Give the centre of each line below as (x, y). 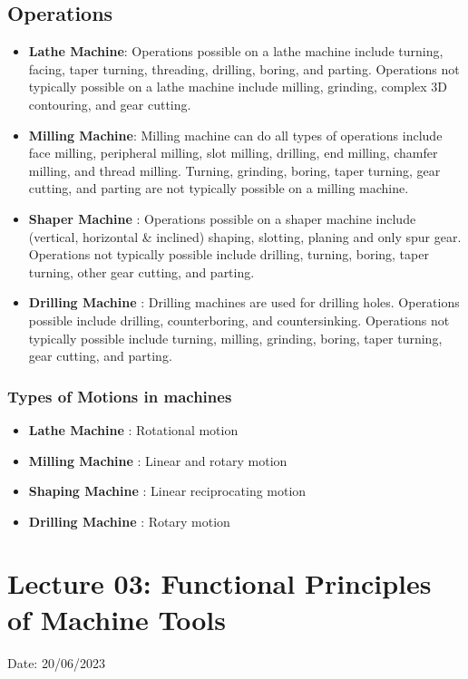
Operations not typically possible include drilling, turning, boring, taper (229, 254)
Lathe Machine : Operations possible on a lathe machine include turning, (236, 51)
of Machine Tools (117, 619)
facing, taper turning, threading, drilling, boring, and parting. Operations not (244, 68)
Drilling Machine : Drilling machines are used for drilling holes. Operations (244, 302)
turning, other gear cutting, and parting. (141, 272)
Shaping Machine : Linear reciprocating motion (167, 491)
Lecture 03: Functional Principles (219, 583)
